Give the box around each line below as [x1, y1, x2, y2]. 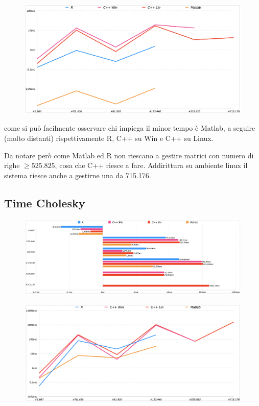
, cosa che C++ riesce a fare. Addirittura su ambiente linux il [55, 160, 248, 171]
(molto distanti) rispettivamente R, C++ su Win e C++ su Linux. [4, 133, 214, 144]
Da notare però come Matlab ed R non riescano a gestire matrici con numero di [4, 150, 254, 160]
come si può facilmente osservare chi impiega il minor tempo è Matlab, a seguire [4, 123, 255, 133]
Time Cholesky [4, 195, 85, 210]
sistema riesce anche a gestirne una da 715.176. [4, 170, 151, 180]
